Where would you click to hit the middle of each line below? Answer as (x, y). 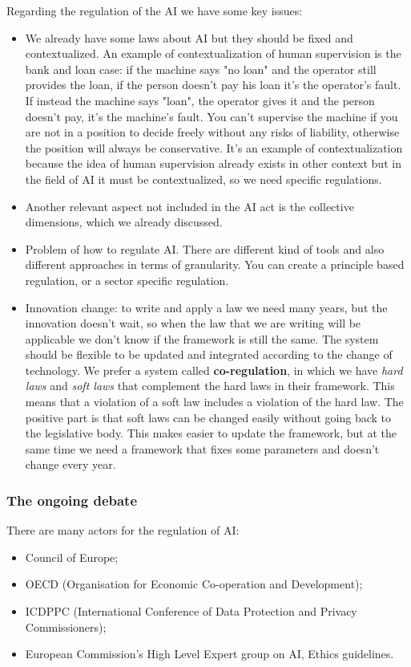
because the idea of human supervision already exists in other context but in (213, 163)
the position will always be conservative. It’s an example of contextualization (214, 147)
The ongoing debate (72, 500)
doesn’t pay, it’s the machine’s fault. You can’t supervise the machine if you (212, 116)
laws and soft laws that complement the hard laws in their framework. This (210, 386)
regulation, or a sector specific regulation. (127, 280)
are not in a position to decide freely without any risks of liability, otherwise (212, 132)
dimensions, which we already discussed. (124, 222)
